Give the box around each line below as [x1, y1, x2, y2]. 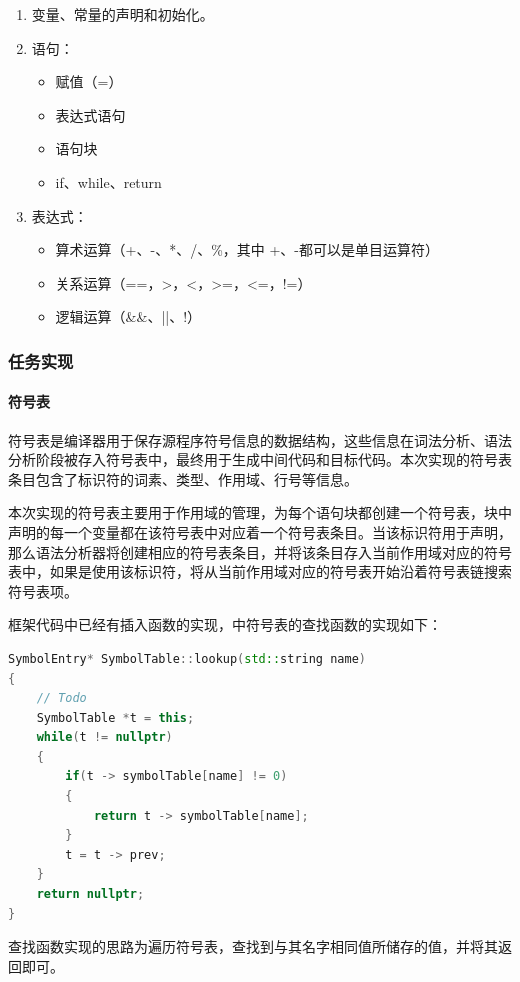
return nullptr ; [36, 887, 145, 902]
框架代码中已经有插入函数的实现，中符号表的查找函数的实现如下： [8, 614, 442, 635]
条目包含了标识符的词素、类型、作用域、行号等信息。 [8, 468, 358, 489]
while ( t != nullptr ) [36, 730, 173, 745]
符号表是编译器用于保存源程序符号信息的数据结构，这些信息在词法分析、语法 [8, 429, 512, 450]
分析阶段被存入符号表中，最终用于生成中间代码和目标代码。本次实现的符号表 [8, 449, 512, 470]
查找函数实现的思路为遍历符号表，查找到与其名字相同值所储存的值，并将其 [8, 936, 498, 957]
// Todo [36, 691, 87, 706]
